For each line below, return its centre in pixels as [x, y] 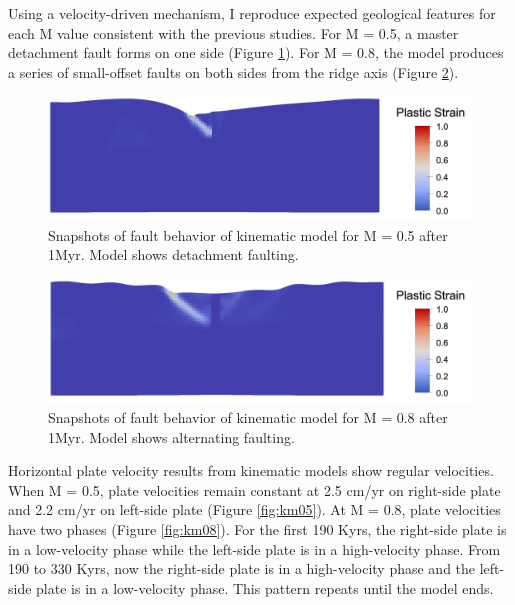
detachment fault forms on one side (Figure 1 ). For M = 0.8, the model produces [256, 52]
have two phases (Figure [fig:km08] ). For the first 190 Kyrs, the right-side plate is [257, 528]
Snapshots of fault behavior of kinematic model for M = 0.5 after [248, 234]
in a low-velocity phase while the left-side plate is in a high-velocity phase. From [254, 548]
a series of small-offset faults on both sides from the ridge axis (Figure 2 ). [233, 71]
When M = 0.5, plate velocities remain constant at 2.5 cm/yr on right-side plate [254, 489]
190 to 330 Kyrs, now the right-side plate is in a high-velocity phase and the [242, 568]
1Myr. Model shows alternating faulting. [171, 436]
